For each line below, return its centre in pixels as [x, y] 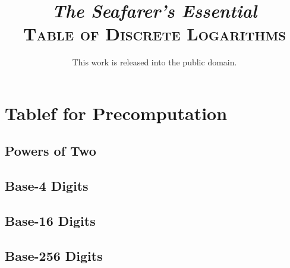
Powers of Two [51, 151]
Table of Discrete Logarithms [155, 34]
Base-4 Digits [47, 186]
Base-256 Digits [54, 255]
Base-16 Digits [50, 221]
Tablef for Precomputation [116, 113]
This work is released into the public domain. [155, 62]
